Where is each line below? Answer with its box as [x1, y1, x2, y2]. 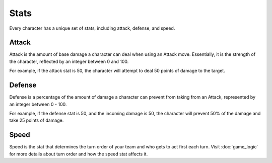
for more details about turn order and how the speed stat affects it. [9, 151, 148, 157]
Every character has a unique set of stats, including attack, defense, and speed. [9, 25, 175, 31]
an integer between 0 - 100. [9, 101, 67, 107]
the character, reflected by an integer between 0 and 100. [9, 58, 129, 64]
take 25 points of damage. [9, 117, 64, 123]
